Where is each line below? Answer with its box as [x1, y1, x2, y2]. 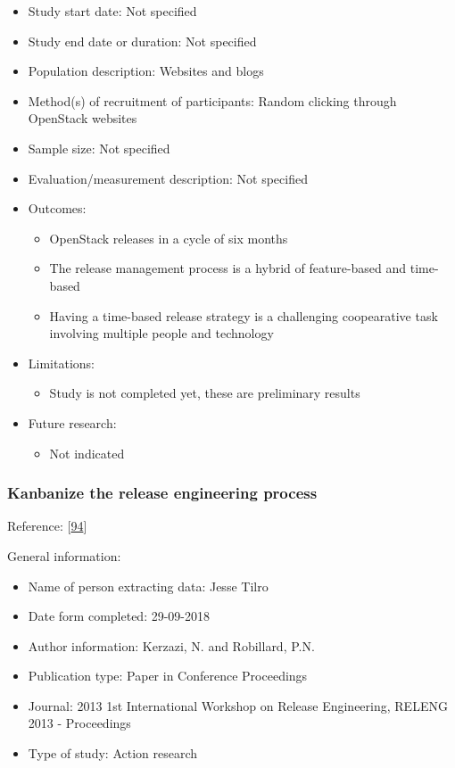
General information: [7, 546, 121, 565]
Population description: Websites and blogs [28, 62, 264, 80]
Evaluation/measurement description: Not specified [28, 169, 308, 187]
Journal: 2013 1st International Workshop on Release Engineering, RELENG [28, 696, 448, 714]
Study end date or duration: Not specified [28, 31, 257, 50]
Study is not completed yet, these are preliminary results [49, 384, 360, 402]
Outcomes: [28, 199, 87, 218]
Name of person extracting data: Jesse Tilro [28, 576, 269, 595]
